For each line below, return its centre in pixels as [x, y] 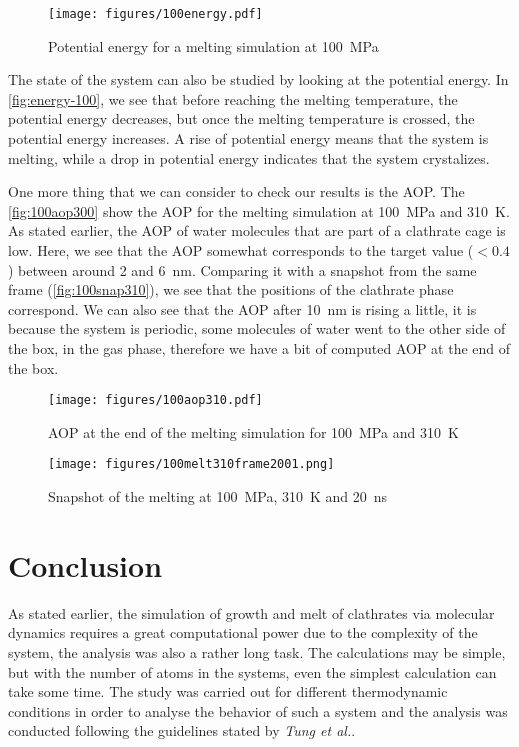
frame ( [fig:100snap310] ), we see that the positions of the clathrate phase [231, 289]
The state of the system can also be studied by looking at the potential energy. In [258, 79]
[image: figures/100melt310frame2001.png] [191, 464]
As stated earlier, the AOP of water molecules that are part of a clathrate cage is [257, 230]
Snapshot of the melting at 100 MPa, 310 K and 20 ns [218, 496]
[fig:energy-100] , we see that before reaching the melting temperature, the [233, 98]
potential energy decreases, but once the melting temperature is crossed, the [241, 118]
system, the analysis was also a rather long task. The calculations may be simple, [257, 651]
